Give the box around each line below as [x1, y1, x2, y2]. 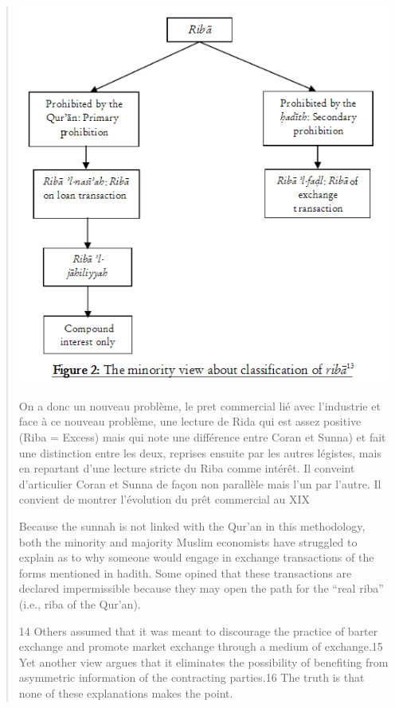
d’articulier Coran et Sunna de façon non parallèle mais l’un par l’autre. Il [18, 475, 381, 492]
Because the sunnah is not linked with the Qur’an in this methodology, [18, 517, 366, 534]
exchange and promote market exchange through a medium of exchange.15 [18, 638, 383, 655]
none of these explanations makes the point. [18, 684, 233, 701]
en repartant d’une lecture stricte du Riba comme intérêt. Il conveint [18, 460, 355, 477]
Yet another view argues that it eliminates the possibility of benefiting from [18, 653, 389, 670]
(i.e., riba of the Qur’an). [18, 595, 141, 612]
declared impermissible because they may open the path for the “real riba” [18, 580, 384, 597]
